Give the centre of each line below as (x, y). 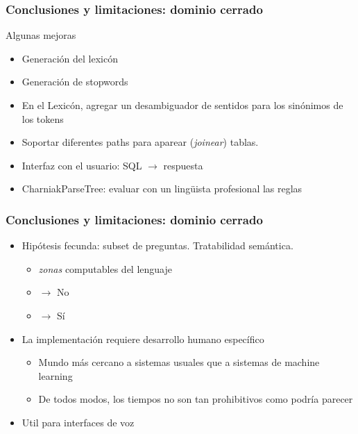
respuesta (183, 165)
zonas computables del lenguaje (105, 268)
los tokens (43, 118)
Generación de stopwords (75, 82)
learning (56, 375)
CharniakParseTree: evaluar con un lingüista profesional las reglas (162, 189)
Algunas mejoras (41, 35)
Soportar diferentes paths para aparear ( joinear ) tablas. (140, 142)
